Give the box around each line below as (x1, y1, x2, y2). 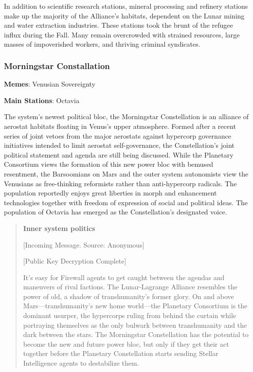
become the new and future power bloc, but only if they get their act (23, 338, 229, 349)
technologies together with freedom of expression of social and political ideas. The (4, 197, 248, 207)
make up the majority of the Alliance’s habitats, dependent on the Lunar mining (4, 10, 245, 20)
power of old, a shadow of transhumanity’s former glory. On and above (23, 291, 234, 301)
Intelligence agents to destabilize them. (23, 358, 139, 368)
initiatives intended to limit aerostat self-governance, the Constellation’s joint (4, 140, 235, 150)
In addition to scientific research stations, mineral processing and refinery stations (4, 1, 248, 11)
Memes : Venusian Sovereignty (4, 79, 95, 89)
